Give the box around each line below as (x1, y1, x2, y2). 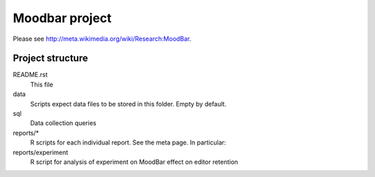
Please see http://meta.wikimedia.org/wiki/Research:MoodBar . (12, 35, 192, 43)
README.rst (12, 71, 48, 79)
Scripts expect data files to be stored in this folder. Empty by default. (30, 100, 227, 108)
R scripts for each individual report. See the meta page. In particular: (30, 138, 226, 147)
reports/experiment (12, 148, 69, 156)
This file (30, 80, 53, 88)
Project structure (12, 53, 88, 64)
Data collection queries (30, 119, 97, 127)
